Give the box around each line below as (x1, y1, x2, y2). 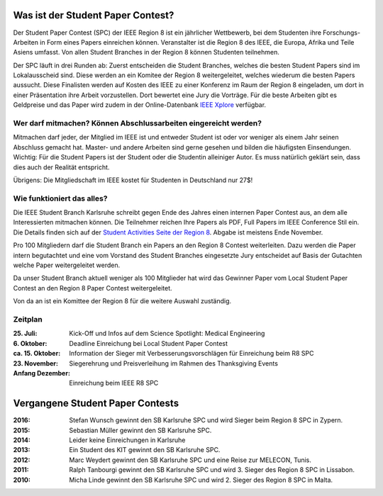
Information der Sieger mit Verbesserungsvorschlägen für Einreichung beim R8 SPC (69, 349, 314, 358)
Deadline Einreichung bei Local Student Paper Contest (69, 339, 228, 347)
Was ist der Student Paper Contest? (13, 9, 174, 21)
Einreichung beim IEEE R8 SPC (69, 379, 159, 388)
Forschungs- (323, 28, 361, 37)
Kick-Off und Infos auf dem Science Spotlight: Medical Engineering (69, 329, 265, 338)
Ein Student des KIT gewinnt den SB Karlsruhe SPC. (69, 446, 221, 454)
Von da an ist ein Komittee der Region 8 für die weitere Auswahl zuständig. (13, 297, 232, 305)
